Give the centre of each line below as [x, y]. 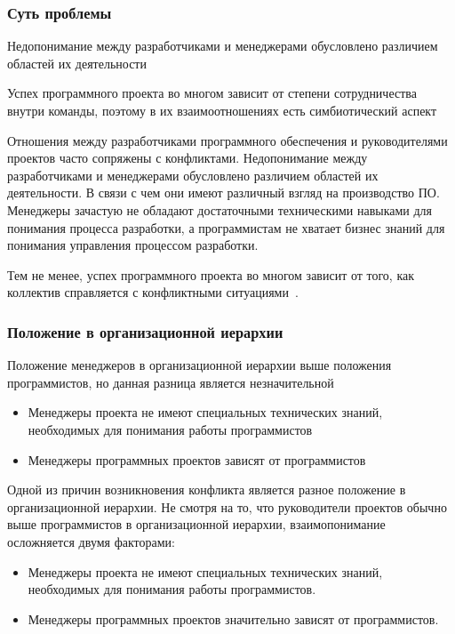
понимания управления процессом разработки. [133, 245]
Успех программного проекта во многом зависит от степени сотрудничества [212, 93]
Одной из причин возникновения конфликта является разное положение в [207, 490]
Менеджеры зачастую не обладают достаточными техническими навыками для [220, 209]
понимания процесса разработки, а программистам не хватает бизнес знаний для [226, 227]
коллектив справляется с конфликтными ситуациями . [153, 292]
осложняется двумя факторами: [91, 541]
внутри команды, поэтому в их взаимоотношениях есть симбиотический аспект [222, 110]
